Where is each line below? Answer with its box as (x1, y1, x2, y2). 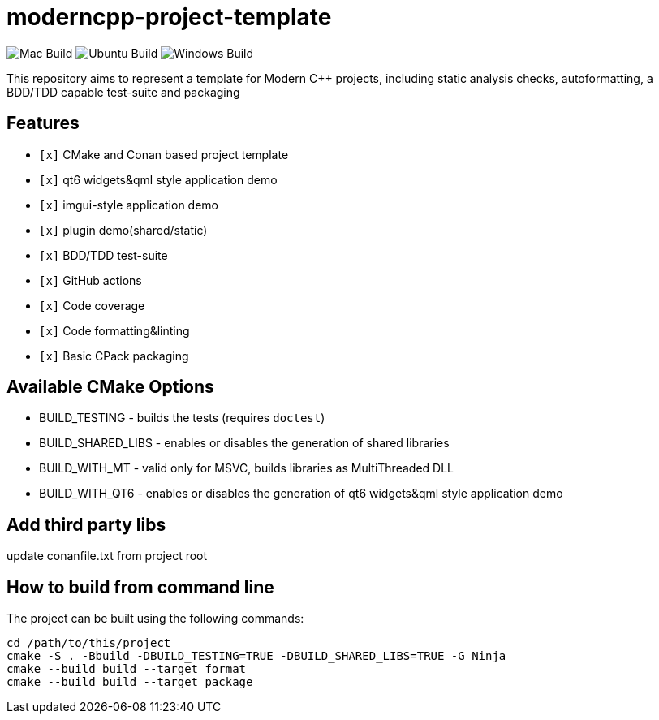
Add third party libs (6, 514, 166, 535)
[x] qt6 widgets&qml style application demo (39, 172, 278, 187)
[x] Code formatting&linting (39, 323, 190, 338)
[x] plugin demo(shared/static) (39, 222, 208, 237)
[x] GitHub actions (39, 273, 142, 287)
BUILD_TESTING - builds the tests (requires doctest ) (39, 411, 325, 425)
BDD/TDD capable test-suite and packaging (6, 84, 240, 99)
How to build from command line (6, 576, 274, 597)
